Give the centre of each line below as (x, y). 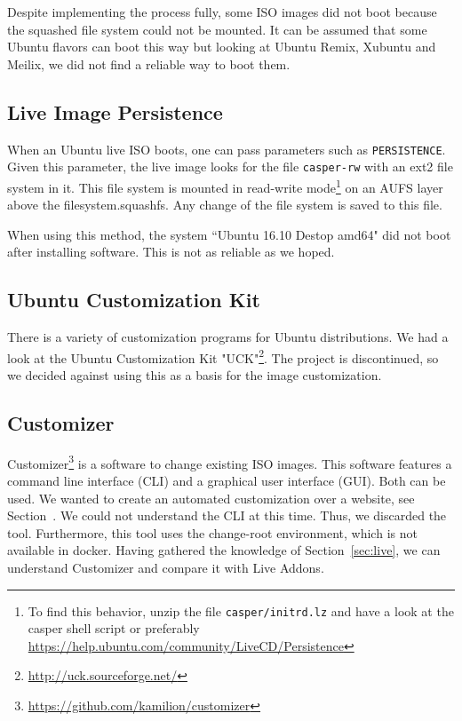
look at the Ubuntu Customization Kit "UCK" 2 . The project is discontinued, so (223, 356)
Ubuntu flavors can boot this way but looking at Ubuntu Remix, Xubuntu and (222, 47)
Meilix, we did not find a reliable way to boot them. (149, 63)
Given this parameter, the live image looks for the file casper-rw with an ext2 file (230, 166)
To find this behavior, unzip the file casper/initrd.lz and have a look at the (241, 610)
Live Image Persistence (115, 111)
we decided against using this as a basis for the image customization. (195, 374)
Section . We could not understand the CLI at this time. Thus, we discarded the (227, 515)
